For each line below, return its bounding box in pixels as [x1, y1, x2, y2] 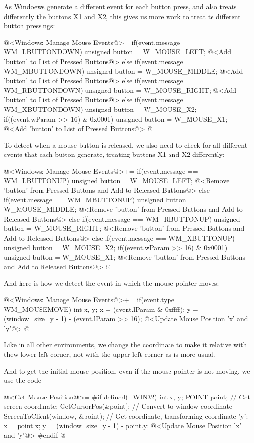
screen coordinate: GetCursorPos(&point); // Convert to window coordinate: [4, 401, 234, 411]
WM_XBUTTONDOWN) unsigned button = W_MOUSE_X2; [4, 104, 197, 114]
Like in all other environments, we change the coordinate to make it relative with [4, 339, 247, 350]
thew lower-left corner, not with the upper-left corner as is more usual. [4, 349, 215, 359]
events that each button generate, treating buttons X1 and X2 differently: [4, 149, 225, 159]
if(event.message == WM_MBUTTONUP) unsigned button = [4, 194, 193, 204]
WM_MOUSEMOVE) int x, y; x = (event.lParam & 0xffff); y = [4, 304, 198, 314]
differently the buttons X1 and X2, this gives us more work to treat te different [4, 11, 241, 21]
